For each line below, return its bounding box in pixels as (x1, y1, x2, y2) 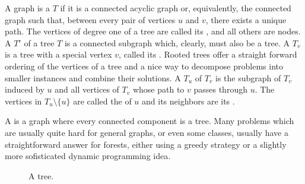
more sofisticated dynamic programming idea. (5, 150, 171, 162)
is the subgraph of (215, 71, 281, 84)
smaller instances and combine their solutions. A (5, 71, 181, 84)
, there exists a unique (205, 13, 287, 26)
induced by (5, 83, 45, 96)
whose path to (132, 83, 185, 96)
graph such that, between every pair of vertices (5, 13, 176, 26)
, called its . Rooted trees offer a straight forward (119, 48, 297, 61)
